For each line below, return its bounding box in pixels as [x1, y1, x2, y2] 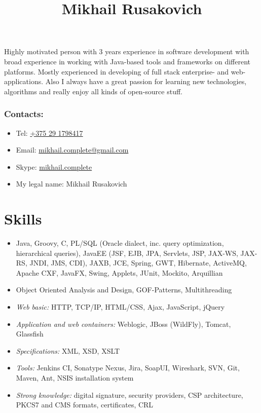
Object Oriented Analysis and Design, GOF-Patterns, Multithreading [16, 284, 232, 295]
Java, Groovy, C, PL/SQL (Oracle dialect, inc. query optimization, [16, 238, 224, 248]
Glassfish [16, 328, 44, 339]
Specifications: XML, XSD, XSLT [16, 345, 120, 356]
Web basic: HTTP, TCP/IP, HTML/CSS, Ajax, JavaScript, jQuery [16, 302, 225, 312]
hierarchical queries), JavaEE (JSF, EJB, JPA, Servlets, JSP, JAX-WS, [16, 247, 238, 258]
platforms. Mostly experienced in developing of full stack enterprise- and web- [4, 66, 246, 77]
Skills [4, 208, 42, 229]
